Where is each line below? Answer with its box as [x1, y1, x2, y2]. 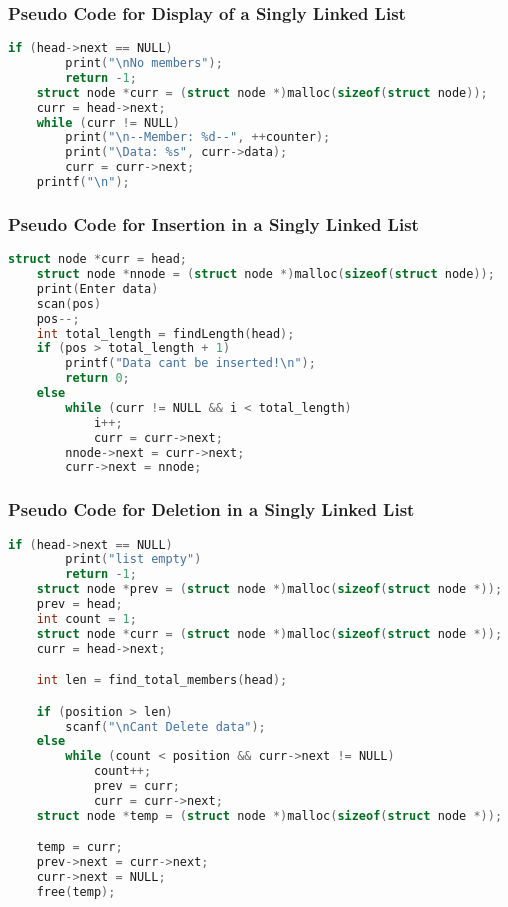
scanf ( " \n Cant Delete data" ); [65, 719, 266, 734]
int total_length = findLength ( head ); [36, 326, 295, 341]
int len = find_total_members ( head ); [36, 673, 288, 688]
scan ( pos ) [36, 296, 102, 311]
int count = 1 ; [36, 611, 137, 626]
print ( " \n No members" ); [65, 56, 223, 71]
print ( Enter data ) [36, 281, 159, 296]
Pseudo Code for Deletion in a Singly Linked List [8, 497, 415, 522]
